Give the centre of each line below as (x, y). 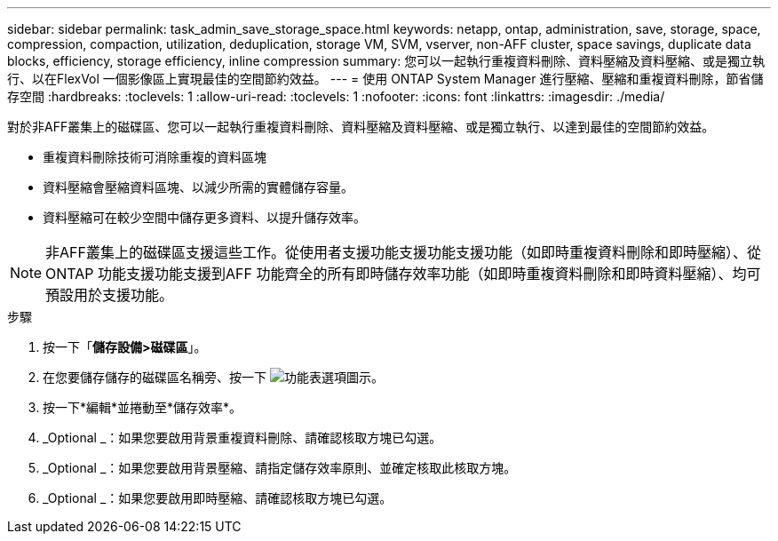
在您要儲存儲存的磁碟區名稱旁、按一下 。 (213, 377)
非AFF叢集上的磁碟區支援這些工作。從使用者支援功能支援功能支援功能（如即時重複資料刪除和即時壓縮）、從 (403, 252)
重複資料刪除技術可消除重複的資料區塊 (155, 157)
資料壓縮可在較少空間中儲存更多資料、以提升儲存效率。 (204, 217)
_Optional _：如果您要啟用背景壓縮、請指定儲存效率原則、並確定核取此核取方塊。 (280, 468)
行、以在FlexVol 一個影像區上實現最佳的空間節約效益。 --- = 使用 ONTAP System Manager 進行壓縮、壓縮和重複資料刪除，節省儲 (385, 79)
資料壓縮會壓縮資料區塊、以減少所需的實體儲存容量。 (198, 187)
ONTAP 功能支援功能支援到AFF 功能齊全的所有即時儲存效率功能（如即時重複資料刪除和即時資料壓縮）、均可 (403, 274)
